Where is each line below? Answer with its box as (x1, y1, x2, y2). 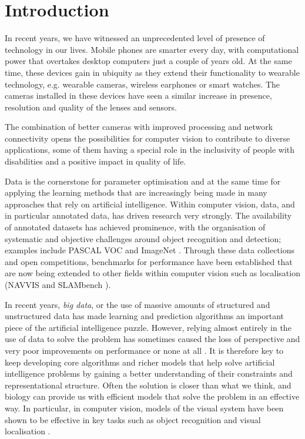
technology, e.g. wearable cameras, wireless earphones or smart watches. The (5, 78, 280, 90)
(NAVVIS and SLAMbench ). (5, 279, 111, 290)
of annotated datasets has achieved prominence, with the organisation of (5, 221, 266, 233)
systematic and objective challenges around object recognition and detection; (5, 232, 281, 244)
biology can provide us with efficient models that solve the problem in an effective (5, 390, 300, 403)
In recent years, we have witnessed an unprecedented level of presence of (5, 32, 265, 44)
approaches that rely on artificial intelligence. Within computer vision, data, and (5, 197, 295, 210)
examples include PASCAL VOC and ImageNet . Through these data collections (5, 244, 294, 256)
